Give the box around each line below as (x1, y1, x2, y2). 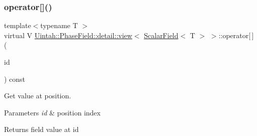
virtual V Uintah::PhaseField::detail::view (4, 30, 132, 40)
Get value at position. (4, 90, 71, 101)
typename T (40, 20, 78, 31)
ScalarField (144, 30, 179, 40)
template (4, 20, 31, 31)
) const (4, 73, 26, 84)
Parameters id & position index (4, 107, 101, 117)
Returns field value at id (4, 124, 79, 134)
